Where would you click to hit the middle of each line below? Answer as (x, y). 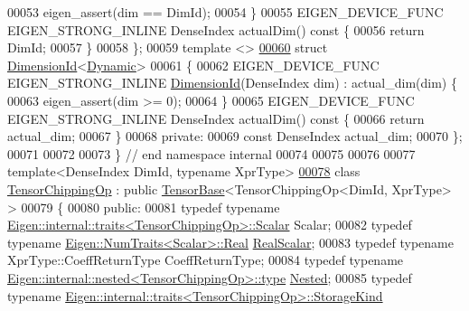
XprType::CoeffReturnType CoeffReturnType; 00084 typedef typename (206, 260)
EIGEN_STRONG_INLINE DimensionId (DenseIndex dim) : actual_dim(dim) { (232, 83)
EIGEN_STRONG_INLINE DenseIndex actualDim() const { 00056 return (216, 29)
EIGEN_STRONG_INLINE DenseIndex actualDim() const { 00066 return (216, 118)
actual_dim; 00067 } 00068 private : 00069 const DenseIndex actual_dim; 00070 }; (235, 136)
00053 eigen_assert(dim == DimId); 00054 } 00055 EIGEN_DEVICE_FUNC (225, 12)
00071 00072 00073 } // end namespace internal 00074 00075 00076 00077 (211, 153)
